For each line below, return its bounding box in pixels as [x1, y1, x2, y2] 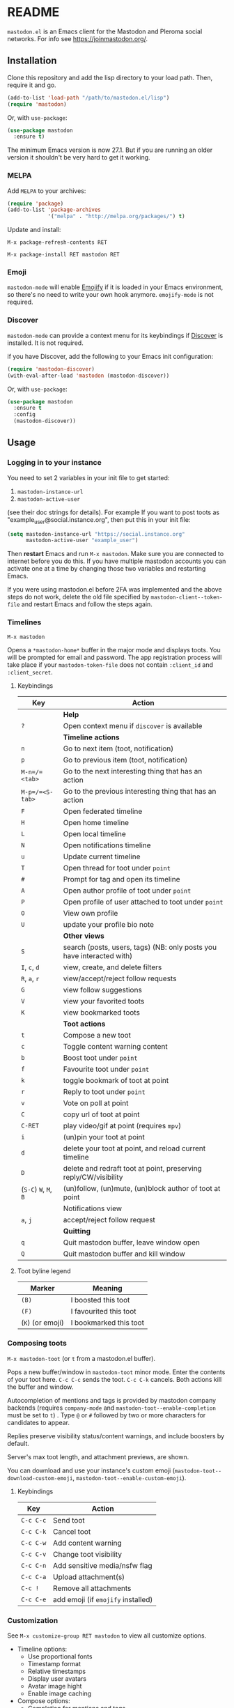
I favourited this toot [70, 1306, 137, 1316]
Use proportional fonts [27, 1652, 93, 1661]
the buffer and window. [7, 1383, 74, 1391]
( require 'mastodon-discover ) [7, 365, 95, 373]
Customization [7, 1615, 58, 1625]
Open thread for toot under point [63, 863, 171, 872]
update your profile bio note [63, 919, 155, 929]
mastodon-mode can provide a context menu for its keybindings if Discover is [7, 331, 224, 339]
